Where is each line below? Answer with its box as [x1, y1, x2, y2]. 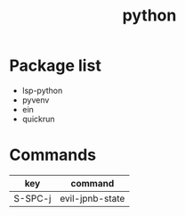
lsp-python [21, 85, 63, 96]
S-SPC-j [13, 192, 52, 204]
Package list [9, 55, 102, 76]
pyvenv [21, 95, 50, 105]
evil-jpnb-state [60, 192, 125, 204]
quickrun [21, 113, 55, 124]
